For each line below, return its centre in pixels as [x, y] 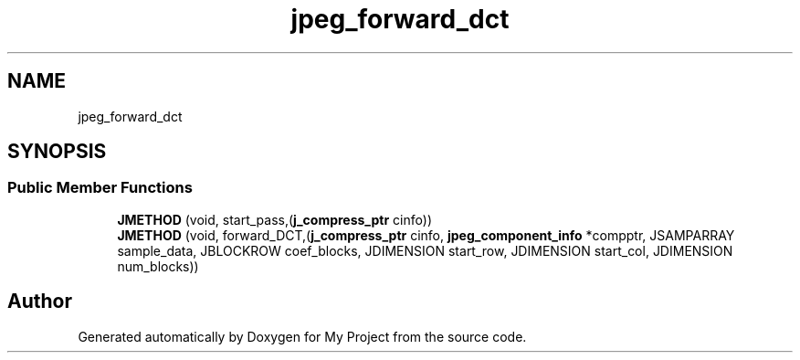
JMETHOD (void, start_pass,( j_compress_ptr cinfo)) [274, 219]
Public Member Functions [100, 188]
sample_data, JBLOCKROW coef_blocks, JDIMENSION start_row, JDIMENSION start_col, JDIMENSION [425, 250]
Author [40, 302]
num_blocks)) [158, 266]
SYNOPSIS [57, 152]
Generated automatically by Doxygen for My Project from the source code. [302, 336]
